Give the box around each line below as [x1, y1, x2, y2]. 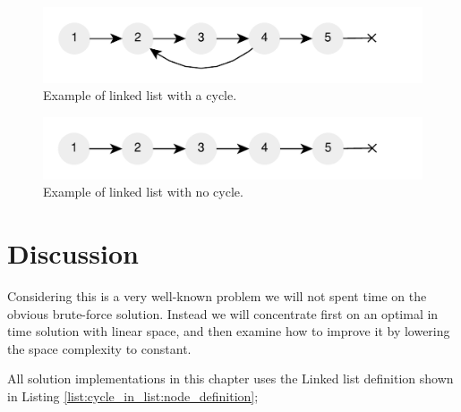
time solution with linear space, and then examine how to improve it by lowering [7, 322, 450, 341]
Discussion [7, 235, 139, 271]
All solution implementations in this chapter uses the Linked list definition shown [7, 369, 454, 388]
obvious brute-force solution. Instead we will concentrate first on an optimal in [7, 304, 439, 323]
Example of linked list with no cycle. [43, 182, 243, 201]
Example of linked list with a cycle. [43, 86, 237, 105]
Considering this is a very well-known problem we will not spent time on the [7, 286, 427, 305]
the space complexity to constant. [7, 339, 192, 357]
